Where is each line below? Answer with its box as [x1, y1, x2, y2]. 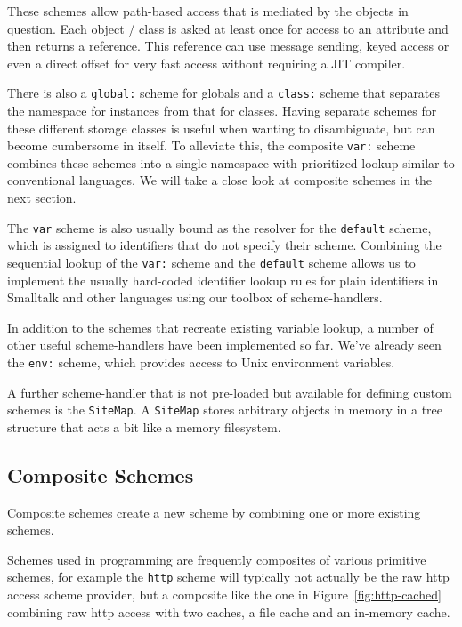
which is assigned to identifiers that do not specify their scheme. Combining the [7, 236, 442, 254]
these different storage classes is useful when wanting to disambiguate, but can [7, 118, 435, 137]
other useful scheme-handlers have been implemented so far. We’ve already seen [7, 335, 442, 354]
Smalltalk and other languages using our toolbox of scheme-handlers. [7, 288, 383, 307]
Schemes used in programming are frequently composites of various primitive [7, 550, 426, 568]
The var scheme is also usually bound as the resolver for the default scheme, [7, 218, 432, 237]
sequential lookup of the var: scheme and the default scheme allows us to [7, 253, 416, 271]
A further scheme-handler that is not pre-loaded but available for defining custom [7, 382, 452, 401]
